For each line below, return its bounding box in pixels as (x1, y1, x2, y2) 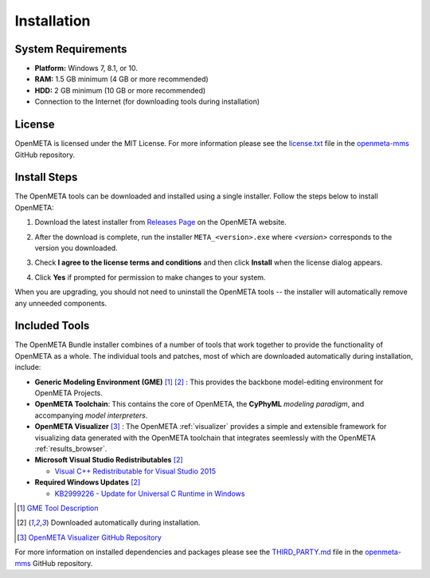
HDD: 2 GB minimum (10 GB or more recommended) (34, 85, 206, 95)
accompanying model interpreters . (34, 411, 148, 420)
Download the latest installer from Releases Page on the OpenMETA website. (34, 218, 287, 227)
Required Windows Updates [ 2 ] (34, 478, 141, 487)
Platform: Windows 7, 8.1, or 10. (34, 64, 139, 73)
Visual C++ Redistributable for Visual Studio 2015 (54, 466, 217, 476)
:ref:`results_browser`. (34, 443, 107, 454)
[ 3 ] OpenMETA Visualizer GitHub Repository (17, 533, 162, 542)
